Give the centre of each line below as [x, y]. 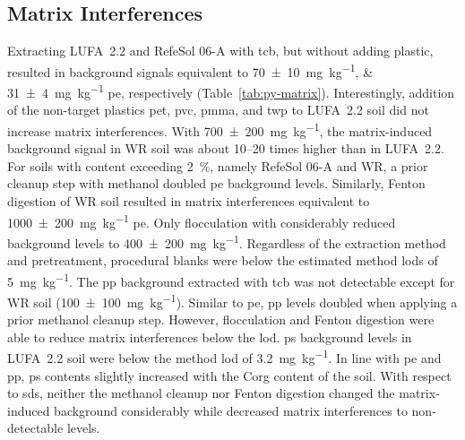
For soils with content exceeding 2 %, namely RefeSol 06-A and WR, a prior [218, 165]
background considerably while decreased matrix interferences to [231, 410]
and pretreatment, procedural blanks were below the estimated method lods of [223, 260]
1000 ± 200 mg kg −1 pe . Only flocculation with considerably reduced [202, 220]
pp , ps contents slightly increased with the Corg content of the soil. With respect [229, 375]
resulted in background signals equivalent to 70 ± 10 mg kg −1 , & [190, 70]
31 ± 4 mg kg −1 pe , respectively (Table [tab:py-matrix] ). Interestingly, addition [231, 91]
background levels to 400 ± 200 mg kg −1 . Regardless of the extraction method [227, 241]
